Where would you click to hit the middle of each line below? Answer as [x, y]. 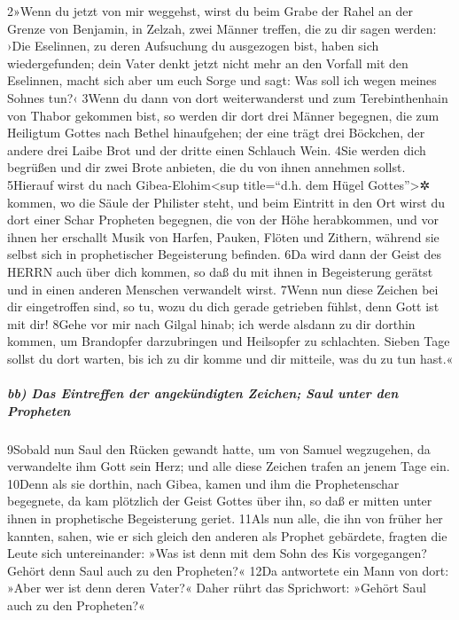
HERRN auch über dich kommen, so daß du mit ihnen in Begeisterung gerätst [220, 271]
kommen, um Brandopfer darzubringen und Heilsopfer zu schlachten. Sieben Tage [229, 341]
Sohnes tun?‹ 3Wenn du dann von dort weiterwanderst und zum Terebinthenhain [228, 97]
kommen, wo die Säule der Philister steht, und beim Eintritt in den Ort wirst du [226, 202]
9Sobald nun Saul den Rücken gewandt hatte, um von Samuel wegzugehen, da [219, 448]
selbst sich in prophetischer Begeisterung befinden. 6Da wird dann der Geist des [225, 254]
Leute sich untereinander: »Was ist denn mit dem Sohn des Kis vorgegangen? [217, 553]
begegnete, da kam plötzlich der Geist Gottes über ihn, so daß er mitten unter [220, 501]
